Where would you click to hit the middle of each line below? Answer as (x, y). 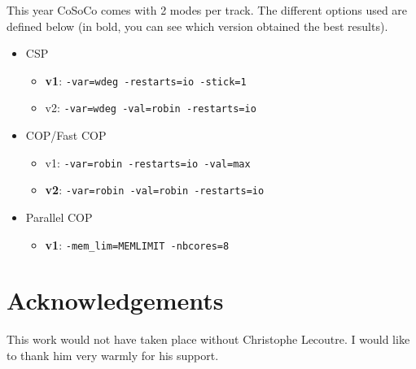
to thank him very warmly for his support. (113, 355)
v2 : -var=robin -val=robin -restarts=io (155, 190)
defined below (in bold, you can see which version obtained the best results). (197, 26)
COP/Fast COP (66, 135)
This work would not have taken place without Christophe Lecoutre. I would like (208, 339)
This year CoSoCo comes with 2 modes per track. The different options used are (207, 10)
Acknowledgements (115, 300)
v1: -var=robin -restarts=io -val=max (148, 162)
